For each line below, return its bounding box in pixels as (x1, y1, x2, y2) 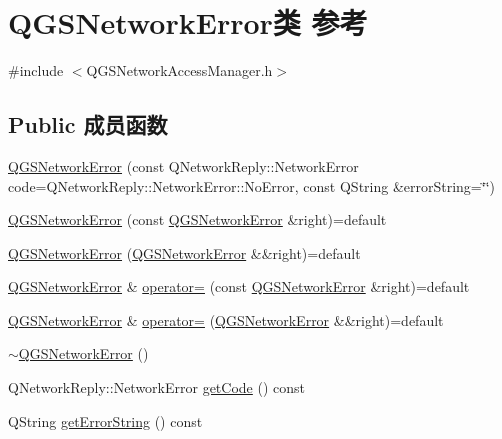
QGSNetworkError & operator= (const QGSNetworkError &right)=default (8, 276, 470, 297)
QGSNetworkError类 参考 (8, 2, 368, 43)
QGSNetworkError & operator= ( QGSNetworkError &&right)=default (8, 309, 444, 330)
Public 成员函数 (8, 109, 168, 140)
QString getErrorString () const (8, 410, 203, 431)
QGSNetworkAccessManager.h (86, 60, 273, 81)
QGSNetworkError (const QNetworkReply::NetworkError (8, 155, 359, 176)
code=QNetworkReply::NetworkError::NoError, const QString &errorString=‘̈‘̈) (8, 175, 495, 196)
